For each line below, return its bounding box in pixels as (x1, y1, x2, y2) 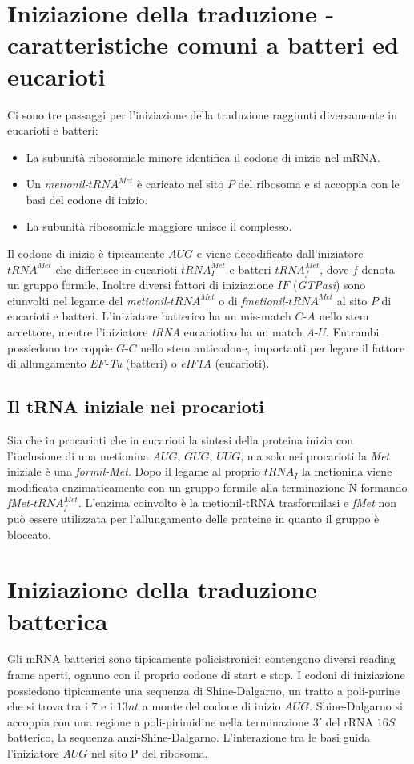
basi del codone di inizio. (26, 191, 148, 207)
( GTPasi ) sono (292, 276, 366, 293)
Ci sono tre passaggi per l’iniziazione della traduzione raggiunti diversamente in (7, 106, 398, 123)
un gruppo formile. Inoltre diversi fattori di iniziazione (7, 276, 274, 293)
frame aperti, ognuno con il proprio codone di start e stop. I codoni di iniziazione (7, 666, 405, 683)
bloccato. (7, 525, 51, 542)
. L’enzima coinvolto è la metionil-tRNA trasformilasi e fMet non (78, 494, 397, 511)
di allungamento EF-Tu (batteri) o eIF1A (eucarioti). (7, 355, 270, 372)
